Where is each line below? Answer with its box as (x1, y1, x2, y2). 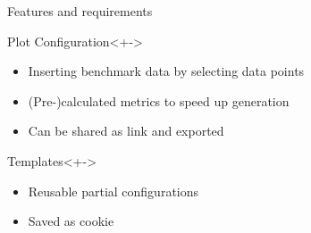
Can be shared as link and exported (28, 121, 224, 140)
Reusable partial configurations (28, 181, 199, 200)
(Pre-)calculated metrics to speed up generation (28, 91, 290, 110)
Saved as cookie (28, 212, 114, 230)
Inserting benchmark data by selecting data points (28, 62, 305, 80)
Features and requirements (7, 2, 153, 20)
